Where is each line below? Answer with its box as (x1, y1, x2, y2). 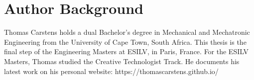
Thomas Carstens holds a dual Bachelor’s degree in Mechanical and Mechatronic (4, 27, 250, 37)
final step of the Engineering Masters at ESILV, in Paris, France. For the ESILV (4, 46, 249, 57)
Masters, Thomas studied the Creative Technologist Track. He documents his (4, 56, 240, 66)
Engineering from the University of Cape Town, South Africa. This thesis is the (4, 36, 247, 47)
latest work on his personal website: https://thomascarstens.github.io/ (4, 66, 219, 76)
